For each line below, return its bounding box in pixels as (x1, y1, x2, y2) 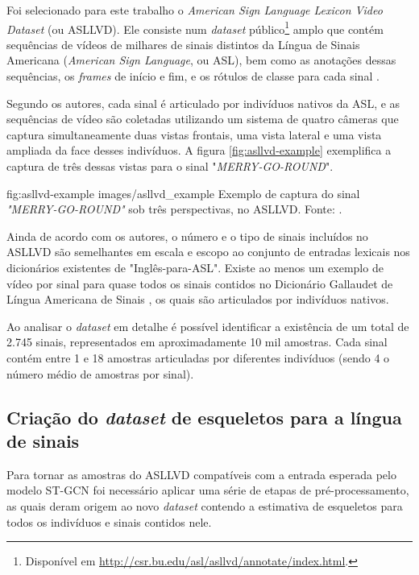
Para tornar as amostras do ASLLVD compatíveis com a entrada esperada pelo (6, 465, 396, 482)
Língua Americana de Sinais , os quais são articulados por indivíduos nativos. (6, 291, 389, 308)
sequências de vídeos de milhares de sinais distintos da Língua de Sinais (6, 35, 360, 52)
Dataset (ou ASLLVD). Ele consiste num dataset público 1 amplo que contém (6, 18, 384, 37)
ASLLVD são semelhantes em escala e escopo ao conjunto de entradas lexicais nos (6, 243, 410, 260)
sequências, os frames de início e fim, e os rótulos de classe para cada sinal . (6, 68, 380, 85)
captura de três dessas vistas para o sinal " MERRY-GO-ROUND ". (6, 158, 334, 174)
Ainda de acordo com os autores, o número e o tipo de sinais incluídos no (6, 227, 368, 244)
